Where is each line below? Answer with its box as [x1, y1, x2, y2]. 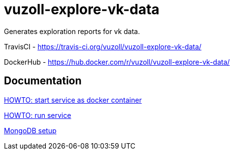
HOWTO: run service [4, 111, 71, 119]
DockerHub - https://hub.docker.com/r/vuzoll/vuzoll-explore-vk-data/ [4, 57, 230, 66]
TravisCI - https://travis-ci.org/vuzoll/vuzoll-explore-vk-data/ [4, 42, 201, 51]
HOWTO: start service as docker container [4, 95, 142, 104]
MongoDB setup [4, 126, 57, 135]
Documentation [4, 75, 82, 87]
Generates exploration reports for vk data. [4, 27, 140, 36]
